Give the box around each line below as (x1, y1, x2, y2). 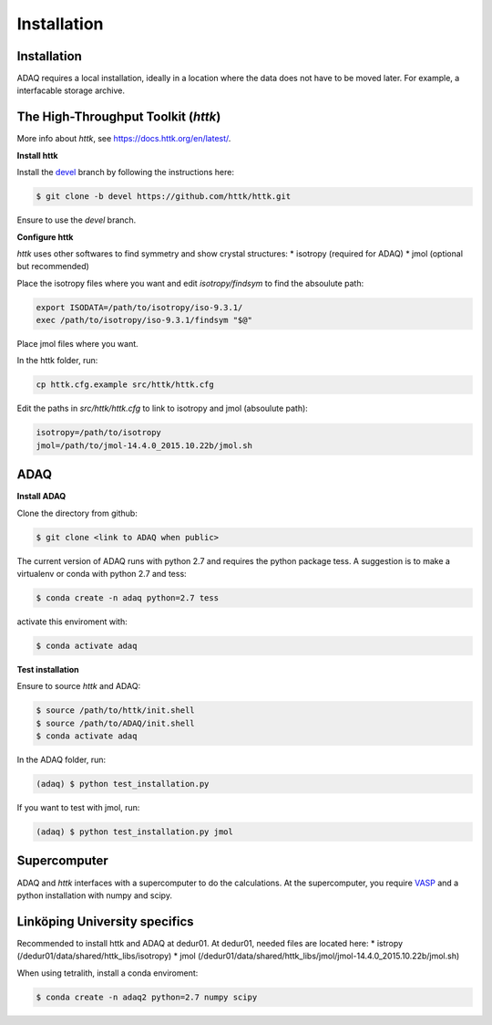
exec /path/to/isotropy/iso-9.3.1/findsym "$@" (36, 315, 252, 326)
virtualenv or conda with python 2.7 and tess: (16, 569, 187, 580)
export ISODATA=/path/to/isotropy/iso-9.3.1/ (36, 302, 243, 312)
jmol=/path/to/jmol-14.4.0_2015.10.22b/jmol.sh (36, 440, 252, 451)
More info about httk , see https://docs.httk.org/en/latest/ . (16, 133, 231, 144)
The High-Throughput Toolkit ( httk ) (16, 110, 221, 125)
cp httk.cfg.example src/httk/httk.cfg (36, 380, 214, 390)
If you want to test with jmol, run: (16, 802, 140, 813)
